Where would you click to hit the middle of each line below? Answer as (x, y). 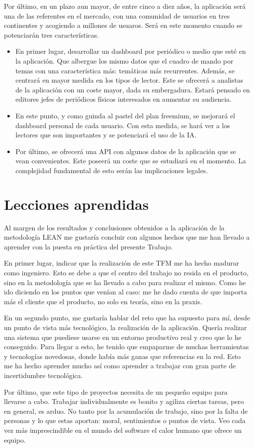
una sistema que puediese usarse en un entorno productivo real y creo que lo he (123, 337)
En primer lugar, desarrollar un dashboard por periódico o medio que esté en (131, 51)
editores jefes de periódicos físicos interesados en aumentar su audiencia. (123, 99)
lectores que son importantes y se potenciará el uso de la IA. (106, 135)
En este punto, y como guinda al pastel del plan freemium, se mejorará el (125, 115)
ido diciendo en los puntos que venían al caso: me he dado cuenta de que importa (126, 292)
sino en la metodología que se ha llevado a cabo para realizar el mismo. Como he (125, 282)
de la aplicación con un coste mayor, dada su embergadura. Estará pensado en (133, 89)
